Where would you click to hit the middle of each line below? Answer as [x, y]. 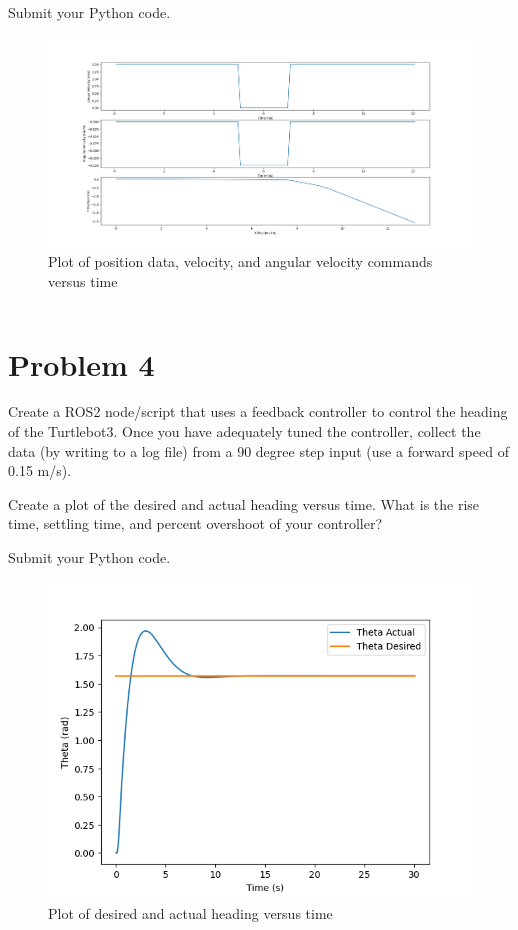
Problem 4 [81, 363]
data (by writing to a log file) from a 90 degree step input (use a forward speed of [258, 450]
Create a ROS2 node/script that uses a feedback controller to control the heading [258, 411]
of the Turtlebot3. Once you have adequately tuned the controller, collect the [244, 431]
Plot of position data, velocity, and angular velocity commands [240, 261]
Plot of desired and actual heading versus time [190, 913]
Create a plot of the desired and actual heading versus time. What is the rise [244, 503]
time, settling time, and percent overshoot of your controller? [195, 523]
